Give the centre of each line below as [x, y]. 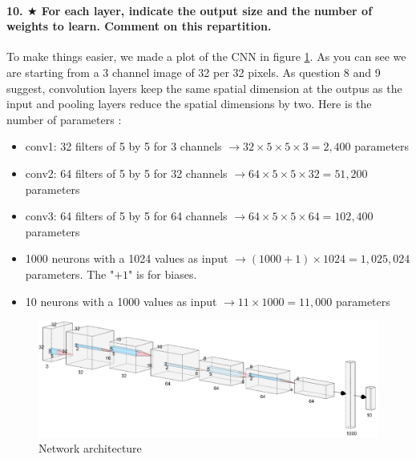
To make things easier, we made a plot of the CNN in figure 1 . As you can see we [206, 56]
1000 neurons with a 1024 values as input [127, 258]
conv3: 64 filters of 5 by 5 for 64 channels [126, 216]
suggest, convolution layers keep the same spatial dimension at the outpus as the [204, 88]
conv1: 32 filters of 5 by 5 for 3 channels [123, 146]
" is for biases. [163, 274]
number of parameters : [64, 119]
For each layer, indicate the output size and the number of [207, 10]
